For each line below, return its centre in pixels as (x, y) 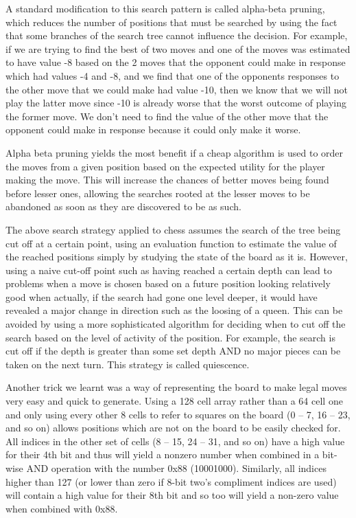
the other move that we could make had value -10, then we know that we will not (177, 89)
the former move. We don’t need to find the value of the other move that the (167, 116)
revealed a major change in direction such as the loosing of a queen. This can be (174, 310)
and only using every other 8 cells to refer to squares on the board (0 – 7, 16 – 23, (178, 414)
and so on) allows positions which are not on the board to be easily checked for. (173, 428)
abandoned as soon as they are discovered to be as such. (123, 206)
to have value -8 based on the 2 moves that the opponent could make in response (176, 62)
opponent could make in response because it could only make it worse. (153, 129)
